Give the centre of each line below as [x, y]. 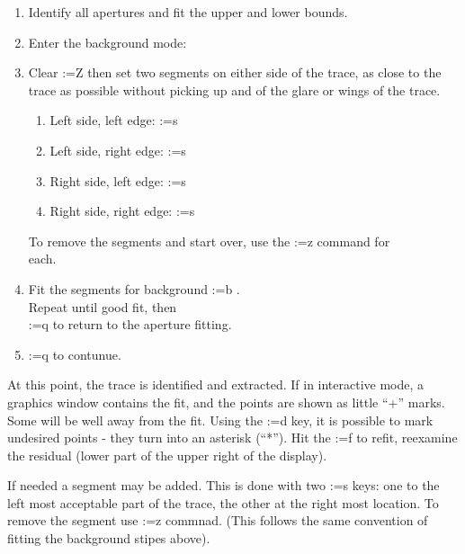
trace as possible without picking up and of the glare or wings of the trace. [234, 89]
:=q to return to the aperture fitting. [130, 324]
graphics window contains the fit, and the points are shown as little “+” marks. [226, 402]
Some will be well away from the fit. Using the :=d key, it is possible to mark [220, 420]
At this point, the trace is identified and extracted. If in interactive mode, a [216, 384]
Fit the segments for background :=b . [134, 288]
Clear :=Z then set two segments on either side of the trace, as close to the [235, 72]
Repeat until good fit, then [103, 306]
